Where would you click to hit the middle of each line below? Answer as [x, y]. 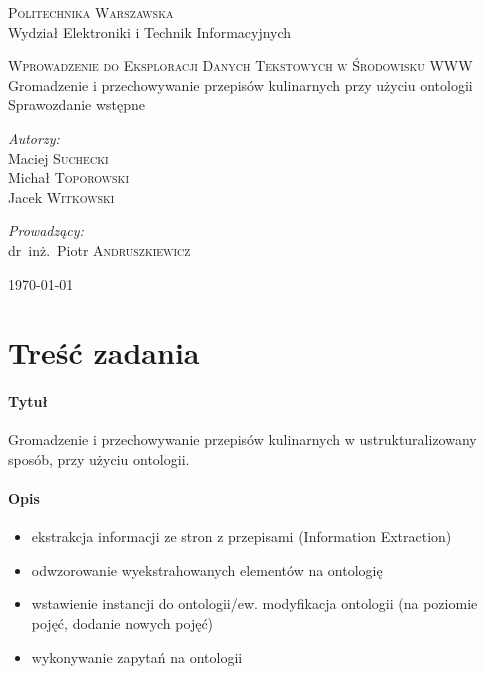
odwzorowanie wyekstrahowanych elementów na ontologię [207, 569]
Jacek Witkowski [61, 196]
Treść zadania [104, 352]
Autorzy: [34, 137]
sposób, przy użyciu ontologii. [99, 458]
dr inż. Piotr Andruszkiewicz [99, 249]
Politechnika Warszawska [91, 12]
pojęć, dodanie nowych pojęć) [122, 623]
